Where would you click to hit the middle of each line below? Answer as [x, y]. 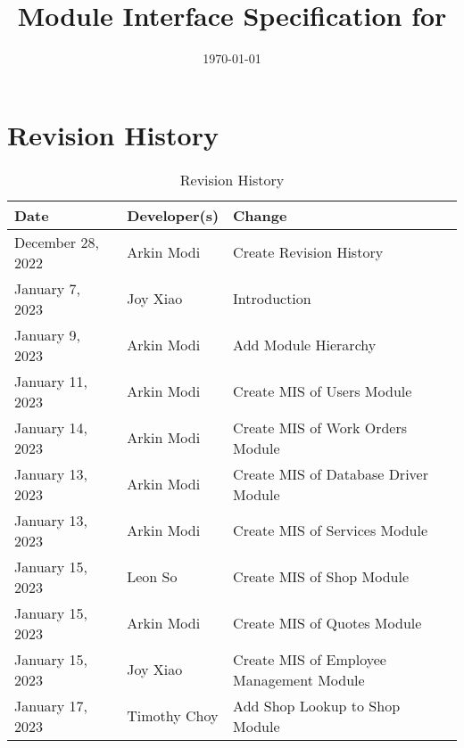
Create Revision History [308, 252]
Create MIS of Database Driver [331, 473]
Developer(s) [173, 215]
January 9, [48, 334]
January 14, [51, 427]
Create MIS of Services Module [331, 530]
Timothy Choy [173, 716]
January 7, [48, 288]
